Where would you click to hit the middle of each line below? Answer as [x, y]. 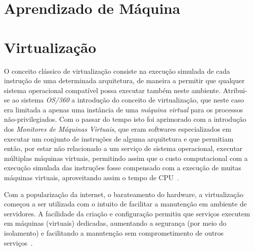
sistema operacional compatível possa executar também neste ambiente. [112, 90]
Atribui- [235, 90]
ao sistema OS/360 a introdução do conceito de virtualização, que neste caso [128, 100]
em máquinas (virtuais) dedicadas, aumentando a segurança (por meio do [115, 223]
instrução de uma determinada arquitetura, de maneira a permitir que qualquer [124, 80]
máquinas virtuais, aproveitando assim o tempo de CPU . [92, 177]
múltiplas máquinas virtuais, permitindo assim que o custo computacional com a [126, 158]
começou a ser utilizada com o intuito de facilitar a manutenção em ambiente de [126, 204]
